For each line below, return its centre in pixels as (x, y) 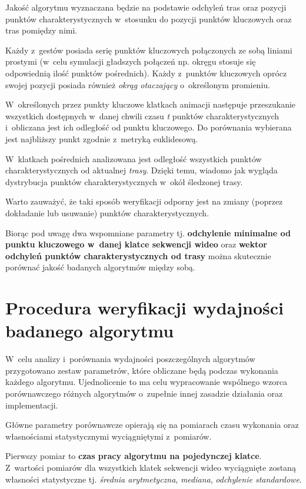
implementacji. (32, 405)
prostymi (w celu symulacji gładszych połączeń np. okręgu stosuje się (131, 61)
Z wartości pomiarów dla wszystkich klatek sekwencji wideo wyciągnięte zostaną (151, 467)
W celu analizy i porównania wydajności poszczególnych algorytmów (130, 359)
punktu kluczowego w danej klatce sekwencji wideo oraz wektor (136, 244)
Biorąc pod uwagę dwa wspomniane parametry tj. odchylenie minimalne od (148, 232)
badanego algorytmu (90, 331)
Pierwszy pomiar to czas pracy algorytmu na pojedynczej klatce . (134, 456)
